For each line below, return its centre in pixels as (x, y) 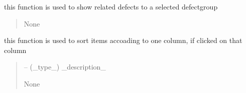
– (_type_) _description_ (65, 67)
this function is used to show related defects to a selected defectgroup (111, 6)
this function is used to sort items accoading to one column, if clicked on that (123, 40)
